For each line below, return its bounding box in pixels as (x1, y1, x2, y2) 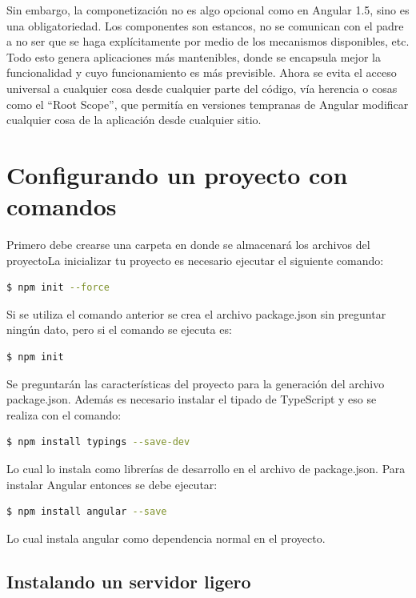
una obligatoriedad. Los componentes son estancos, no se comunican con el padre (6, 17, 404, 34)
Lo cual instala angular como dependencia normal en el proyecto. (6, 529, 326, 546)
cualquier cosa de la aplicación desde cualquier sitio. (6, 111, 262, 128)
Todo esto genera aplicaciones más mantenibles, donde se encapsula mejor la (6, 48, 381, 65)
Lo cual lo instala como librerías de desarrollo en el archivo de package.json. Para (6, 460, 406, 476)
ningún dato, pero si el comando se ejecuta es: (6, 321, 232, 338)
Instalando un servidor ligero (6, 568, 251, 593)
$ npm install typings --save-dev (6, 436, 190, 448)
